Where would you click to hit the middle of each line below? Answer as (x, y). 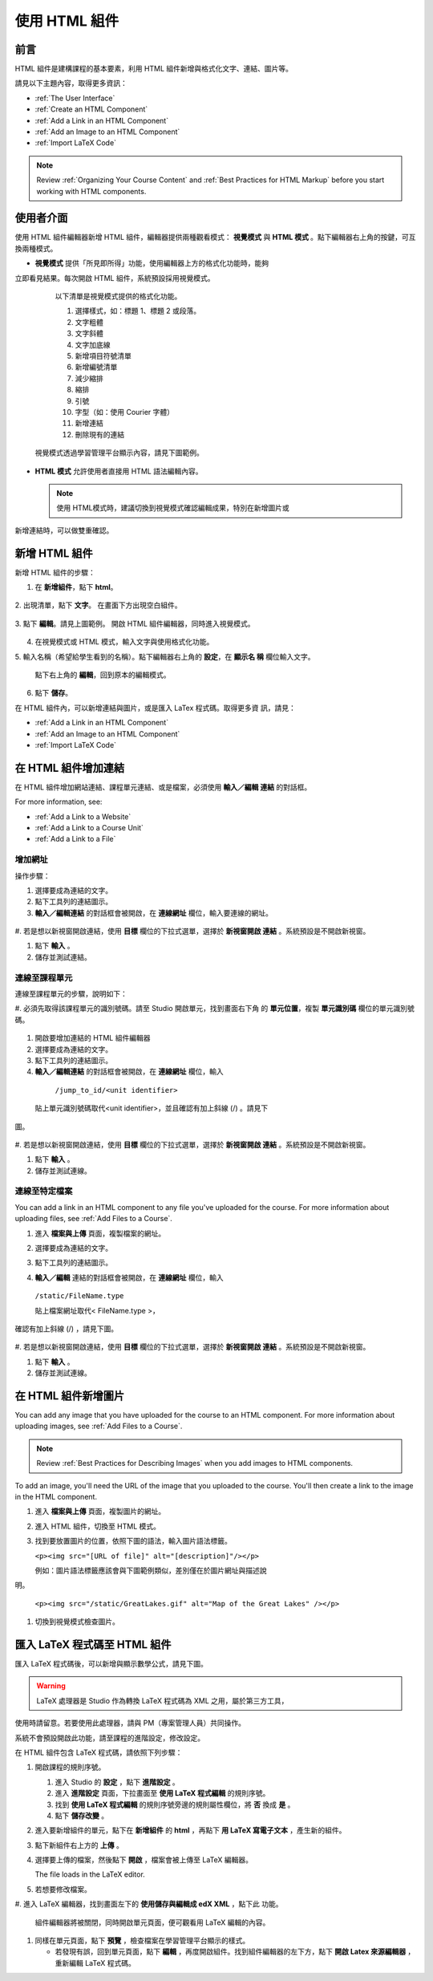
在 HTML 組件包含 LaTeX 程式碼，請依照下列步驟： (99, 1752)
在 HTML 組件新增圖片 (70, 1396)
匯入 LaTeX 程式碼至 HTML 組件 (93, 1644)
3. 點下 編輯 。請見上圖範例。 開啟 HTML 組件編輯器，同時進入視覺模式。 (135, 623)
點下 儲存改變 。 (81, 1815)
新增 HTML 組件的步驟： (55, 572)
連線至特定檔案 (44, 1191)
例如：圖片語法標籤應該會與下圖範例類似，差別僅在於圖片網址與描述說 (151, 1570)
